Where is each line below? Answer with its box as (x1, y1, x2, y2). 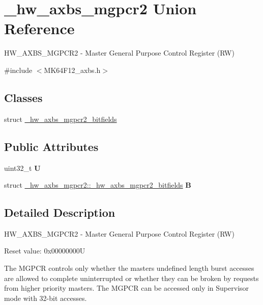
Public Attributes (4, 138, 99, 154)
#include (4, 64, 33, 75)
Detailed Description (4, 205, 115, 220)
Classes (4, 89, 43, 105)
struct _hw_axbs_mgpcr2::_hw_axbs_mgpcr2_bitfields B (4, 180, 191, 190)
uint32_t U (4, 162, 41, 173)
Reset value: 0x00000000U (4, 245, 85, 256)
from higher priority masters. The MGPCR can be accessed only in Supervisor (4, 283, 249, 293)
